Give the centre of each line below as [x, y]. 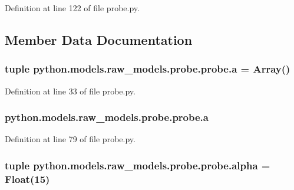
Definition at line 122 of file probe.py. [72, 8]
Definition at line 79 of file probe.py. [70, 139]
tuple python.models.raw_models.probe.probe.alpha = [138, 165]
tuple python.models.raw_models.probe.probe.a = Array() [148, 69]
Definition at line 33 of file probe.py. [70, 91]
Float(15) [27, 178]
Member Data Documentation [99, 39]
